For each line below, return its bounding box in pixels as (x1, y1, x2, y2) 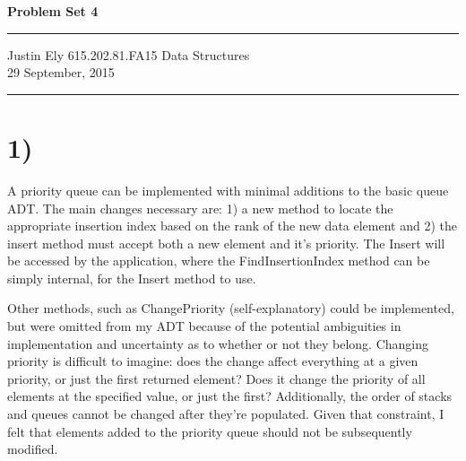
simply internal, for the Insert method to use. (7, 268, 256, 287)
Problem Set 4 (7, 2, 99, 20)
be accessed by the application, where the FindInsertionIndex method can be (7, 251, 430, 270)
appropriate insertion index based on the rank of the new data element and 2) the (7, 216, 457, 235)
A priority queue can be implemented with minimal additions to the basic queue (7, 180, 449, 199)
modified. (7, 439, 58, 458)
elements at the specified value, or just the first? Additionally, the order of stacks (7, 387, 453, 405)
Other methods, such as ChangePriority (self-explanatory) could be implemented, (7, 299, 454, 317)
